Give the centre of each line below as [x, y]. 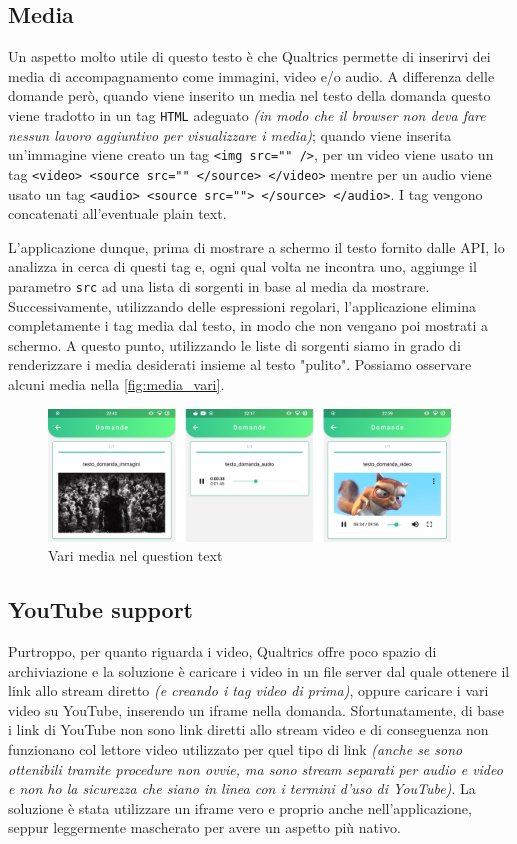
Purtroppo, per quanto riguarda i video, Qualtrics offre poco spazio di [222, 650]
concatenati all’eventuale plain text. [117, 213]
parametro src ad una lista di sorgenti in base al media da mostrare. [219, 285]
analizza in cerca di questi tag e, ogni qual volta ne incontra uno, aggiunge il [242, 266]
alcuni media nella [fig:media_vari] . [116, 384]
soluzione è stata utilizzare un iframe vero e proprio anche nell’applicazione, [240, 807]
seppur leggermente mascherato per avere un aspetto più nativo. [204, 827]
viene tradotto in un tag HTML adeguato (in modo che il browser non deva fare [247, 114]
